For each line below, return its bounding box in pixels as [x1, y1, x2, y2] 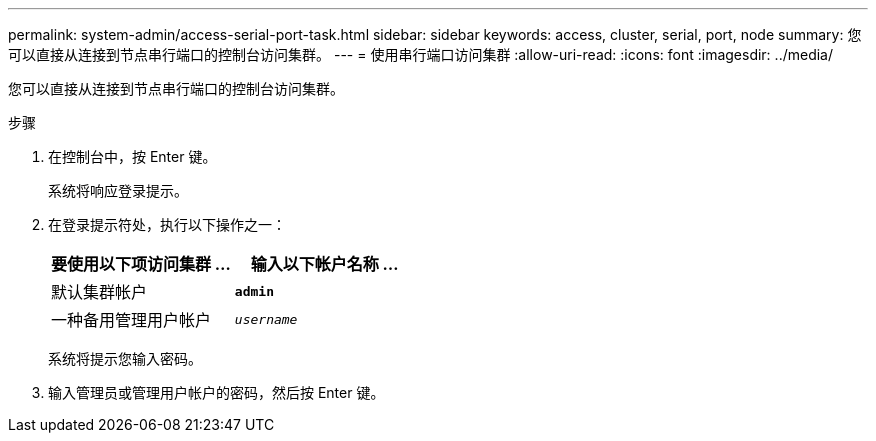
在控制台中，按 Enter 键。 [48, 148, 217, 165]
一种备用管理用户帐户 [51, 310, 212, 330]
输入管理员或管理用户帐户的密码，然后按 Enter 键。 [48, 384, 385, 401]
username [234, 311, 298, 327]
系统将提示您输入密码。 [48, 350, 202, 367]
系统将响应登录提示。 [48, 182, 188, 199]
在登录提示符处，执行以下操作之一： [48, 216, 286, 233]
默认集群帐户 [51, 282, 148, 302]
